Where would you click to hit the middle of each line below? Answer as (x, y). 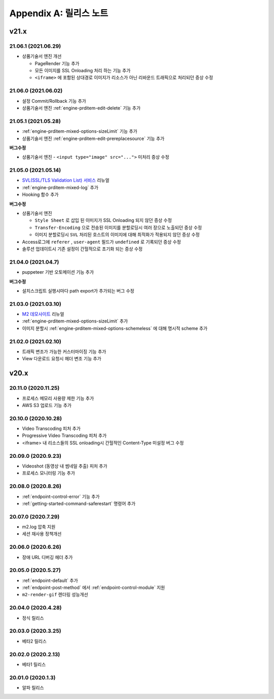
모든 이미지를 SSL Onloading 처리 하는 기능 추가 (83, 71)
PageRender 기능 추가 (57, 63)
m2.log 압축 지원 (39, 527)
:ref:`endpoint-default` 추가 (50, 580)
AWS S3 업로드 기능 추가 (47, 405)
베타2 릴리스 (34, 641)
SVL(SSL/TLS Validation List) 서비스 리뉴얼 (66, 180)
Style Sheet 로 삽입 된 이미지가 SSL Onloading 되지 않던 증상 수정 (103, 220)
